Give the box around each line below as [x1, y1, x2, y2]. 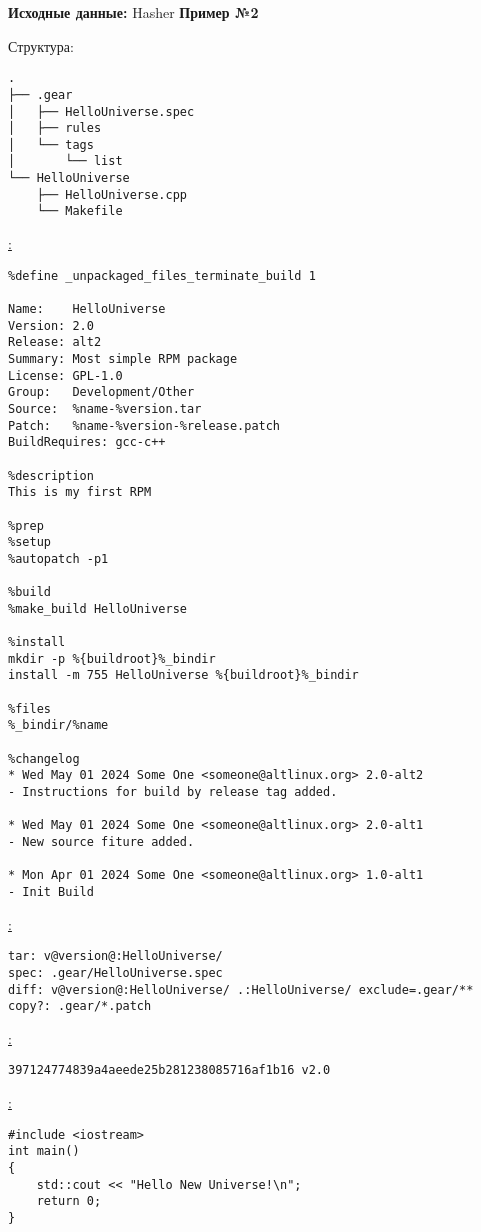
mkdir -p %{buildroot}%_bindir [8, 651, 216, 666]
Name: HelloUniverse [8, 302, 166, 316]
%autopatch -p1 [8, 551, 109, 566]
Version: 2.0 [8, 318, 94, 333]
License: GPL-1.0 [8, 368, 123, 383]
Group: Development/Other [8, 385, 195, 400]
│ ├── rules [8, 121, 102, 136]
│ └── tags [8, 137, 94, 152]
